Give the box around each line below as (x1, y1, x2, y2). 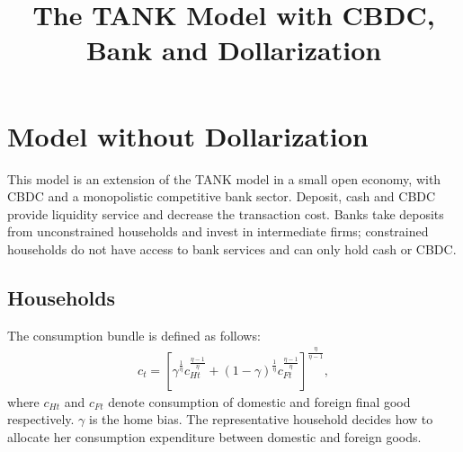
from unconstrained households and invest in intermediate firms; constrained (7, 222, 429, 241)
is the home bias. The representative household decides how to (88, 410, 433, 429)
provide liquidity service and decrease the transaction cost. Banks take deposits (7, 204, 444, 223)
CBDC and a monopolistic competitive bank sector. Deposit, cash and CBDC (7, 187, 436, 206)
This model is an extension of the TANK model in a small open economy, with (7, 169, 441, 188)
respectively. (7, 410, 75, 429)
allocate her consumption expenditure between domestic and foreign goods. (7, 428, 422, 446)
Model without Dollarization (7, 117, 369, 154)
